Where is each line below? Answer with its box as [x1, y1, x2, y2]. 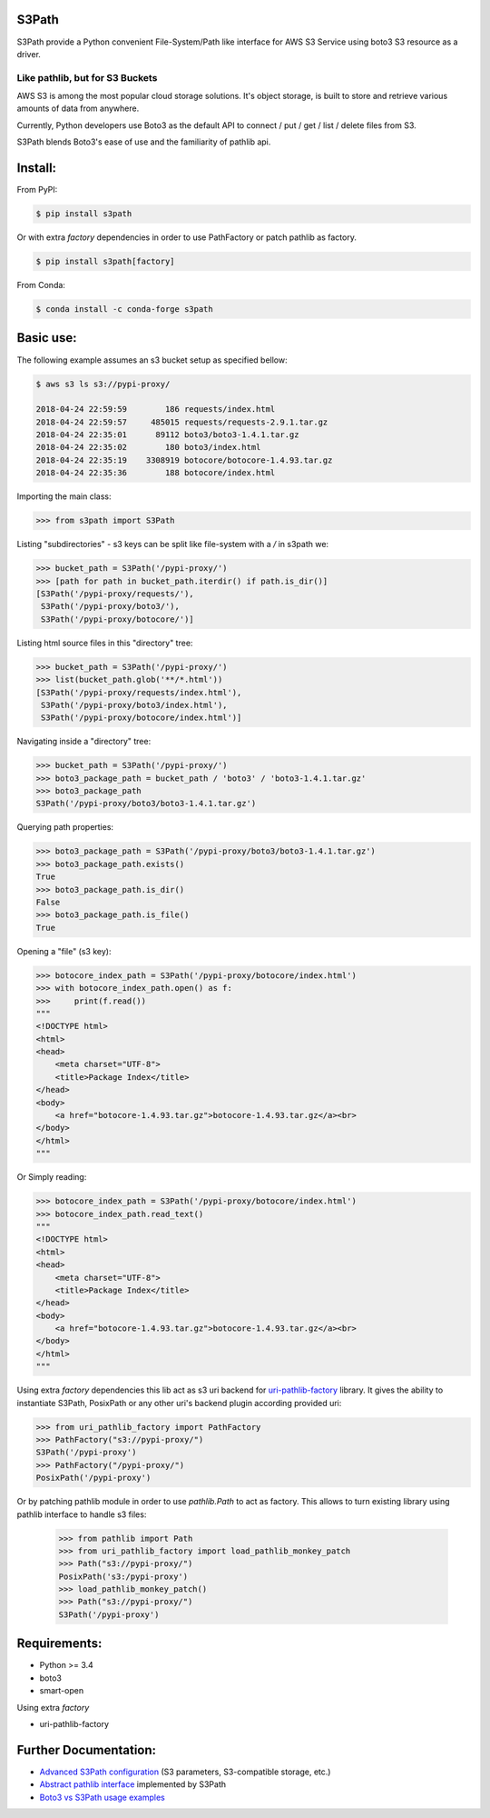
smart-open [39, 1685, 84, 1696]
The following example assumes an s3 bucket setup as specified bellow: [16, 355, 288, 365]
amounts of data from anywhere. [16, 103, 140, 114]
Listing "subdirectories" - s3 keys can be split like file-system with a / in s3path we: [16, 539, 329, 550]
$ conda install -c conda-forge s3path [35, 305, 213, 315]
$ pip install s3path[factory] [35, 256, 176, 267]
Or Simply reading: [16, 1172, 87, 1183]
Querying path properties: [16, 822, 113, 833]
